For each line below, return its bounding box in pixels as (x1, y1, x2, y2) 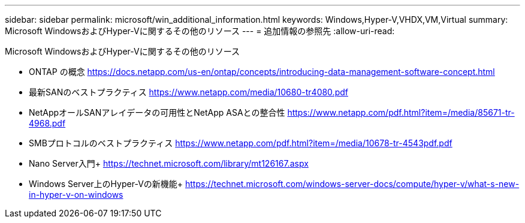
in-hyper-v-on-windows (29, 189, 123, 200)
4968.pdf (29, 118, 66, 128)
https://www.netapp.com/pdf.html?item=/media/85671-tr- (287, 107, 515, 117)
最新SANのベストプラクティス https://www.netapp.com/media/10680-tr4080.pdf (29, 87, 348, 97)
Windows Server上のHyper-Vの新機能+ (29, 179, 183, 189)
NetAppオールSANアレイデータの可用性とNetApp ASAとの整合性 (29, 107, 285, 117)
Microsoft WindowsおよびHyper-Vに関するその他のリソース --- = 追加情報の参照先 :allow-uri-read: (5, 26, 395, 36)
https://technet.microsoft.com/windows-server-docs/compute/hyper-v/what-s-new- (185, 179, 520, 189)
